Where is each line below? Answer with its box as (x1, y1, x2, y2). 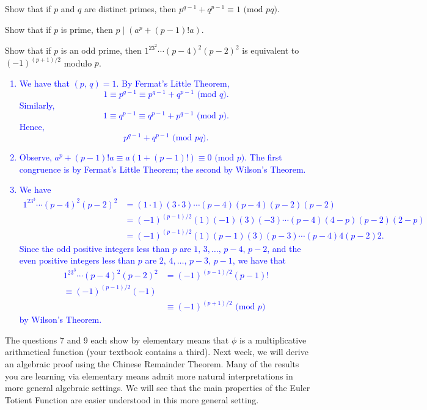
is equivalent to (242, 44, 299, 57)
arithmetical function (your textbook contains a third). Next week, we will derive (5, 345, 308, 358)
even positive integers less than (19, 254, 136, 267)
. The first (244, 150, 282, 163)
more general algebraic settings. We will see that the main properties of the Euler (5, 381, 310, 394)
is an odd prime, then (60, 44, 142, 57)
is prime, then (60, 23, 113, 35)
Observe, (19, 150, 52, 163)
